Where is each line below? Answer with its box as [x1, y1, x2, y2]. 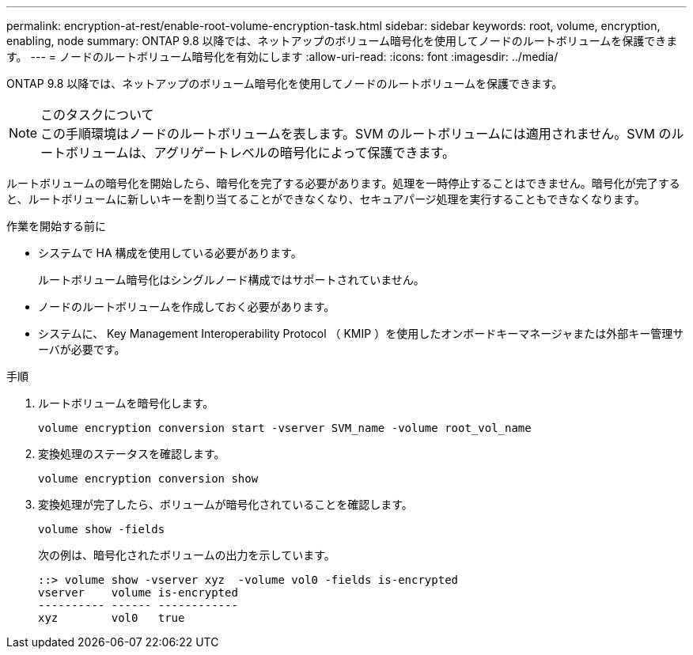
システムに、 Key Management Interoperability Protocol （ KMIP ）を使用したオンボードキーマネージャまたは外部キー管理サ [38, 327, 684, 340]
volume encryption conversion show [38, 472, 259, 485]
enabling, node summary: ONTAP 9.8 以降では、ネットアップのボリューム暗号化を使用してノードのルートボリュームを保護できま [6, 34, 678, 47]
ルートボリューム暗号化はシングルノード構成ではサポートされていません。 [38, 273, 425, 286]
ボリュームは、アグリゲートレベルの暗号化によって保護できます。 [66, 145, 455, 161]
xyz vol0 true [38, 611, 185, 624]
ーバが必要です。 [38, 343, 126, 356]
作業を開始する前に [6, 219, 106, 233]
